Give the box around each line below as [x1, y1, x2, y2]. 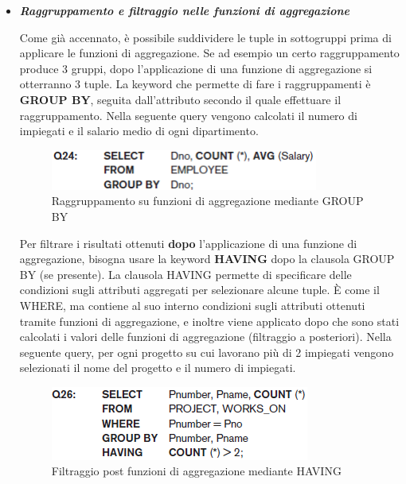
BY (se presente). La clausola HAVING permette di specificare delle [19, 265, 352, 282]
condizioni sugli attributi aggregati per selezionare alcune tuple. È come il [19, 281, 380, 298]
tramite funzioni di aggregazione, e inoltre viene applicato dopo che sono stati [19, 312, 400, 329]
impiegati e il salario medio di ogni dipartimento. [19, 122, 259, 139]
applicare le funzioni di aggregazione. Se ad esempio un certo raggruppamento [19, 45, 400, 61]
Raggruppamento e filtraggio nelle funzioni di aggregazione [19, 2, 349, 18]
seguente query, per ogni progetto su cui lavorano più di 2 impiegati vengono [19, 343, 394, 360]
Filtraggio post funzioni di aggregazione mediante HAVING [51, 463, 342, 479]
